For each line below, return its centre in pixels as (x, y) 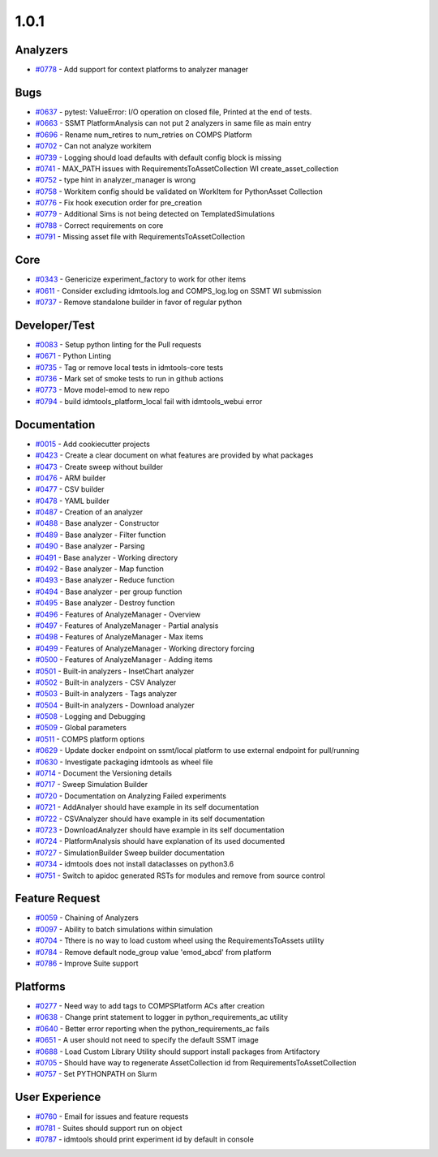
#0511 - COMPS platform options (90, 739)
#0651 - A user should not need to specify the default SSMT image (147, 1040)
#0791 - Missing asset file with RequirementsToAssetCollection (140, 237)
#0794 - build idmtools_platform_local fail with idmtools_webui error (149, 401)
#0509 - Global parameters (81, 728)
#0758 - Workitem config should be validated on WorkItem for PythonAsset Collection (179, 191)
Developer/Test (55, 325)
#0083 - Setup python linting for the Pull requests (118, 344)
